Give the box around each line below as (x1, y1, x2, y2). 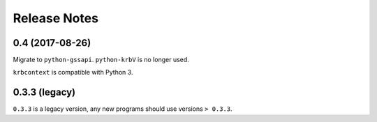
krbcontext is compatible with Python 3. (13, 68, 133, 77)
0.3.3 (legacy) (13, 86, 76, 98)
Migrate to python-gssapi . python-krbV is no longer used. (13, 56, 190, 64)
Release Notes (13, 10, 99, 26)
